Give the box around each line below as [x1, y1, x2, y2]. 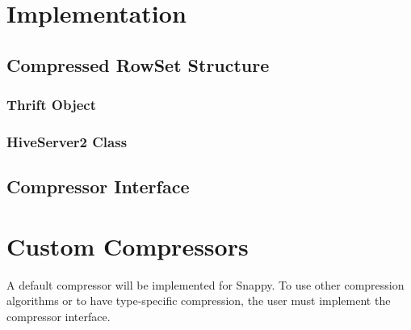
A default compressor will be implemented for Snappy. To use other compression [6, 276, 405, 293]
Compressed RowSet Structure [6, 52, 270, 77]
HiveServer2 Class [6, 131, 128, 151]
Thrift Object [6, 95, 96, 115]
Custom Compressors [6, 229, 249, 262]
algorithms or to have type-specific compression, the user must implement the [6, 292, 391, 309]
